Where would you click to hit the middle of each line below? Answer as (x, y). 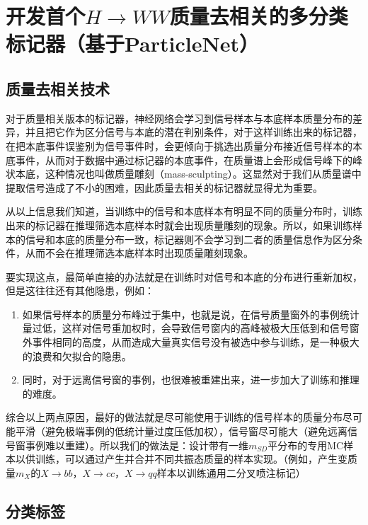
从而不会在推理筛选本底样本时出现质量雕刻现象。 (139, 253)
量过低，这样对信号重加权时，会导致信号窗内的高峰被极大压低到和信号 (186, 328)
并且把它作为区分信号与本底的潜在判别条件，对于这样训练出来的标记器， (194, 132)
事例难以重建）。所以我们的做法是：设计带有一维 (137, 445)
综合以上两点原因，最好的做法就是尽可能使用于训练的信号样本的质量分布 (174, 417)
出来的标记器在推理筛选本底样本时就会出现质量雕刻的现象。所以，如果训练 (179, 225)
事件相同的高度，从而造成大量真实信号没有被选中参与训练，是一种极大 (196, 342)
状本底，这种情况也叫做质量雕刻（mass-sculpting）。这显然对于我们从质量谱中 (184, 174)
